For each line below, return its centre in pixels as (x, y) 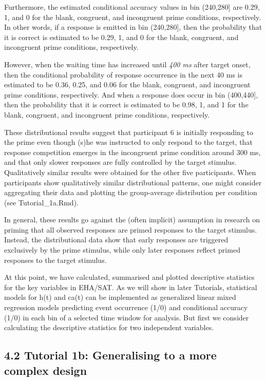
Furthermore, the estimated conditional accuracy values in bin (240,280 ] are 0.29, (132, 7)
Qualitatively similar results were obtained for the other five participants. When (130, 172)
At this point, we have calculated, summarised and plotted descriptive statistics (129, 277)
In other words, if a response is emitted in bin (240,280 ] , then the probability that (133, 27)
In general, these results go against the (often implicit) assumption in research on (132, 220)
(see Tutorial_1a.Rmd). (41, 202)
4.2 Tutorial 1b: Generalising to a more (110, 355)
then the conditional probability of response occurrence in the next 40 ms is (123, 74)
